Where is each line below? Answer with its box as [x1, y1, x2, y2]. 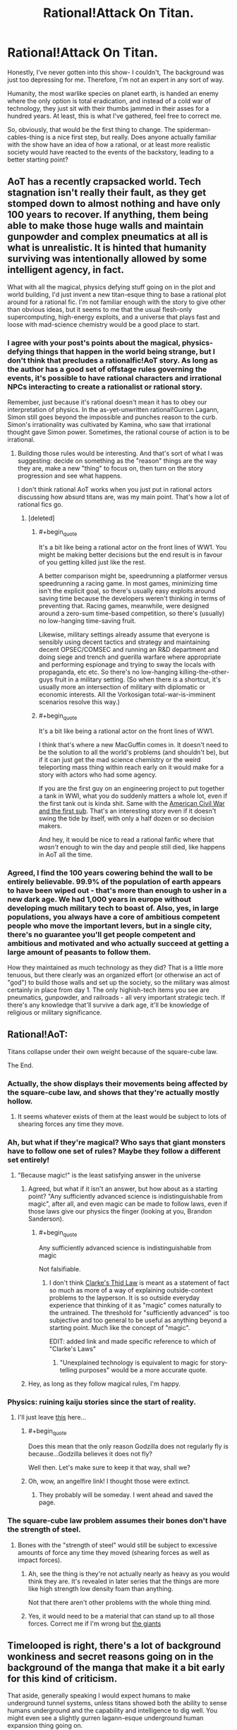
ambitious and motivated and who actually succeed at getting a [7, 938, 229, 948]
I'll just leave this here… [17, 1413, 87, 1422]
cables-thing [7, 133, 44, 141]
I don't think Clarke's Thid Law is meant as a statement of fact [49, 1278, 229, 1287]
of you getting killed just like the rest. [38, 557, 146, 566]
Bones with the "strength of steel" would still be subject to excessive [17, 1540, 217, 1549]
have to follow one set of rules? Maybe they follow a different [7, 1146, 221, 1156]
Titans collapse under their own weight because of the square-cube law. [7, 1047, 219, 1055]
